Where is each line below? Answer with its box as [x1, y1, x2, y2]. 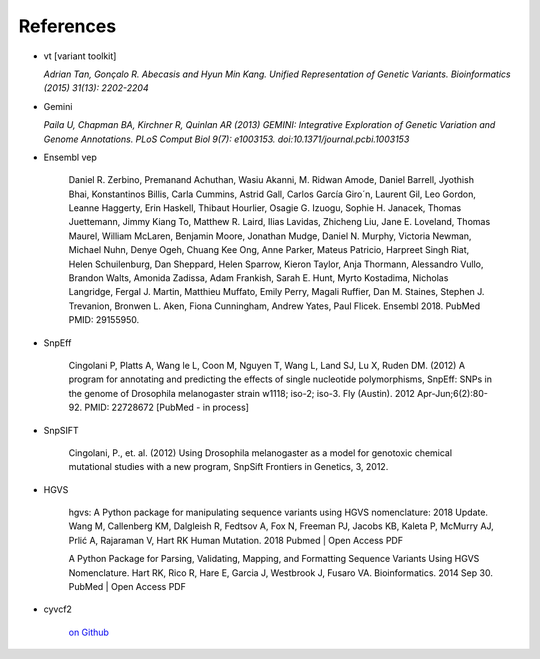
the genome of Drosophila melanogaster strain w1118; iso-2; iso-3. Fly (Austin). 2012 [68, 387, 415, 399]
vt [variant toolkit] [43, 50, 117, 62]
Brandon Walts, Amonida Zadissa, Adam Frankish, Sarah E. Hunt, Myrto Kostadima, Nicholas [68, 272, 449, 284]
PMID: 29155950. [68, 314, 140, 326]
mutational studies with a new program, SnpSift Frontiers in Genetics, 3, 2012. [68, 461, 389, 473]
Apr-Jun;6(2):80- [416, 387, 489, 399]
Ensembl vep [43, 151, 97, 163]
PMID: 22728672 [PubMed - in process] [84, 401, 250, 414]
